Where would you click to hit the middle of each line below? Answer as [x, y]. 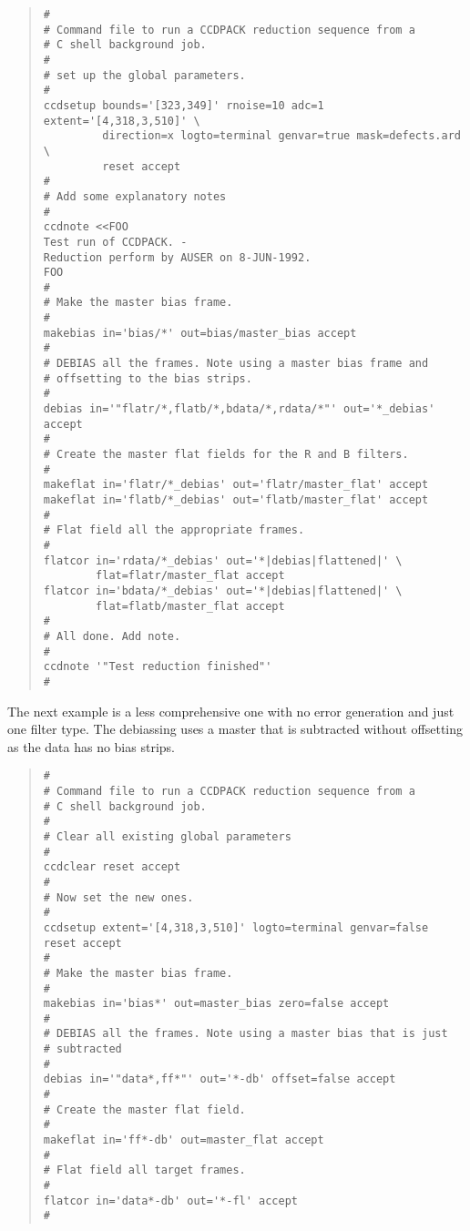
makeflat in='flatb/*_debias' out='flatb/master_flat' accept [236, 500]
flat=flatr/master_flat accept [190, 576]
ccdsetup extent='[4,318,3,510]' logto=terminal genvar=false [236, 927]
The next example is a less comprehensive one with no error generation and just [231, 711]
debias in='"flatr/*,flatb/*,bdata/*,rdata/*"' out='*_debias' [239, 409]
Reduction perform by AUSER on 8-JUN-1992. [177, 257]
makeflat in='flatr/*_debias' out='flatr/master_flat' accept [236, 485]
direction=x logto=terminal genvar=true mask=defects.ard [281, 136]
